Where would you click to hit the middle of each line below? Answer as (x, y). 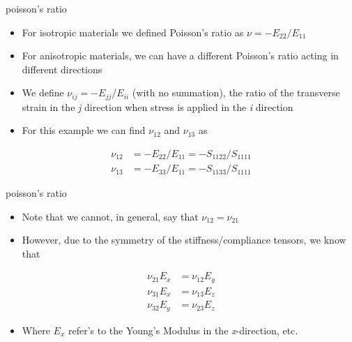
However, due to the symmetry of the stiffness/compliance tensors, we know (184, 240)
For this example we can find (84, 130)
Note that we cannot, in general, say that (110, 216)
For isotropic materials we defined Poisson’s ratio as (133, 32)
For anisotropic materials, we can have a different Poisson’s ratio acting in (180, 55)
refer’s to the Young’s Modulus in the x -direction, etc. (183, 330)
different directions (62, 69)
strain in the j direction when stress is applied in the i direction (158, 106)
